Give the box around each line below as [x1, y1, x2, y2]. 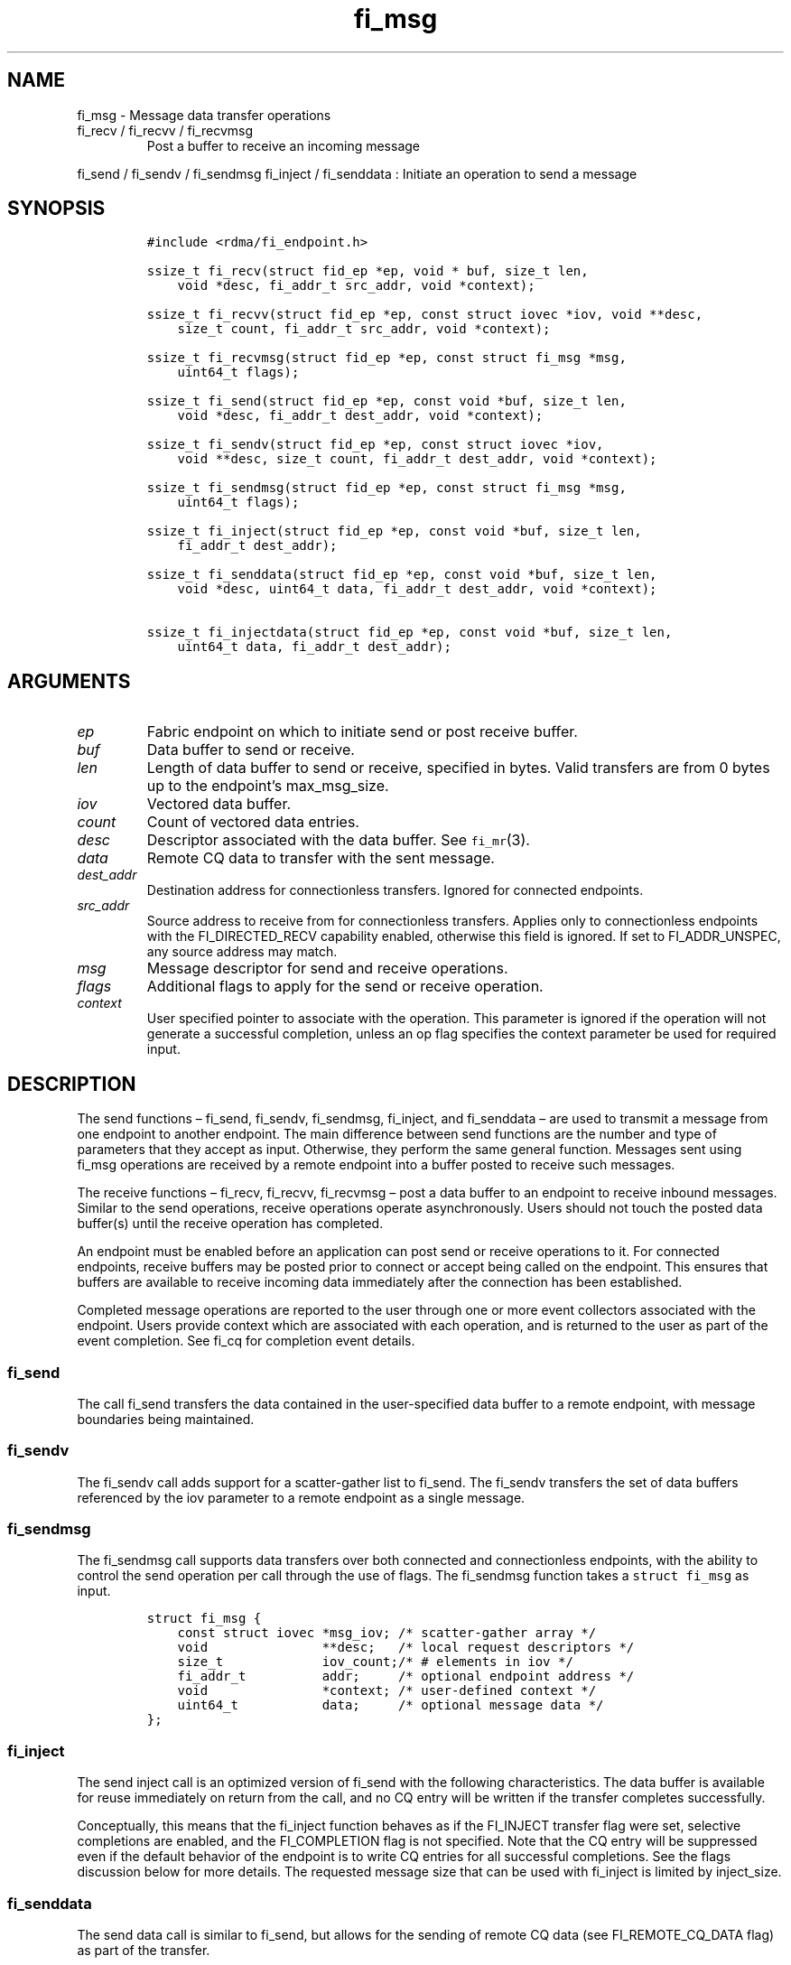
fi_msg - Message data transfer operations [77, 107, 331, 123]
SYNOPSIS [7, 197, 106, 220]
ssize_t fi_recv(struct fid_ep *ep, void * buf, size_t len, [146, 264, 589, 279]
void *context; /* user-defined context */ [177, 1683, 597, 1699]
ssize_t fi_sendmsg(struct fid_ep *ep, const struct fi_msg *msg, [146, 480, 627, 496]
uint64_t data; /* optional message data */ [177, 1698, 604, 1713]
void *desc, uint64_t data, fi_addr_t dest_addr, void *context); [177, 582, 657, 597]
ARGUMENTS [7, 669, 131, 693]
